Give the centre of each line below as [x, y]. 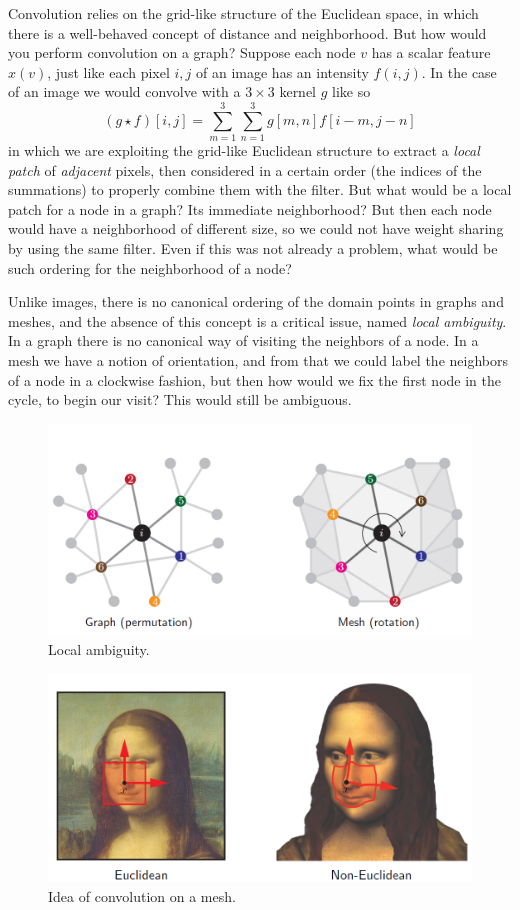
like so [351, 91]
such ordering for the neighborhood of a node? [150, 267]
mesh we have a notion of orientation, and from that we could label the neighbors [258, 360]
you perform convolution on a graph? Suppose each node [182, 52]
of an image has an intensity [282, 71]
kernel [298, 91]
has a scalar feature [431, 52]
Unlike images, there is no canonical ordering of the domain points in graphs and [256, 301]
